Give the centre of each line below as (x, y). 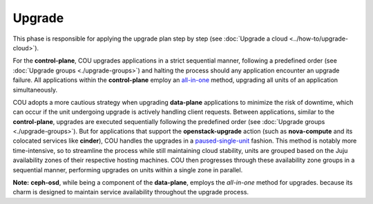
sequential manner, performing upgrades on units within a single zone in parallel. (128, 170)
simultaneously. (35, 90)
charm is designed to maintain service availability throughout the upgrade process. (131, 192)
